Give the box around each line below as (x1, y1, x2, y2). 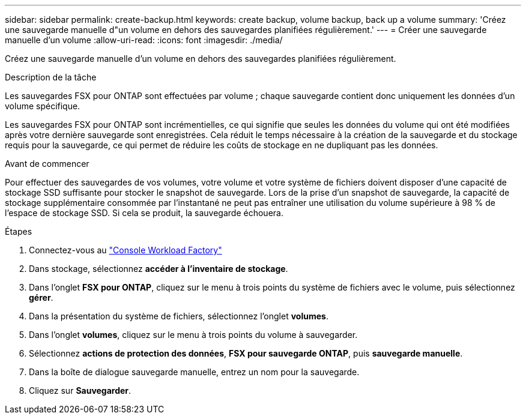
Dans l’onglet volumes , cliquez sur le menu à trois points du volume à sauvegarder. (29, 330, 358, 340)
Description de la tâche (5, 72, 97, 82)
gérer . (29, 292, 53, 303)
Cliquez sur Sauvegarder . (29, 385, 131, 396)
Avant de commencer (5, 158, 89, 169)
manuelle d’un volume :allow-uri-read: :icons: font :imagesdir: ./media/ (5, 35, 283, 45)
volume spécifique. (5, 101, 80, 111)
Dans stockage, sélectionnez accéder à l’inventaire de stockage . (29, 264, 288, 274)
